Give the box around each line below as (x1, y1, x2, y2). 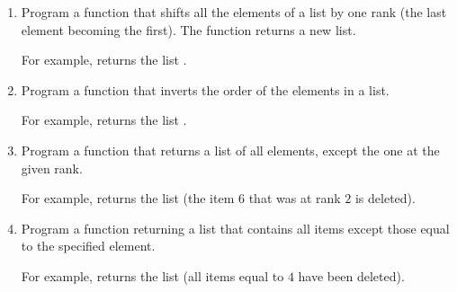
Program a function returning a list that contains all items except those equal (21, 218, 450, 237)
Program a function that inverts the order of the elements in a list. (21, 80, 390, 99)
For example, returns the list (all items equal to (21, 266, 284, 285)
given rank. (21, 158, 83, 177)
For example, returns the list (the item (21, 189, 235, 208)
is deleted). (354, 189, 416, 208)
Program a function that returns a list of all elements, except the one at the (21, 140, 440, 159)
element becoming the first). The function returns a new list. (21, 20, 356, 39)
